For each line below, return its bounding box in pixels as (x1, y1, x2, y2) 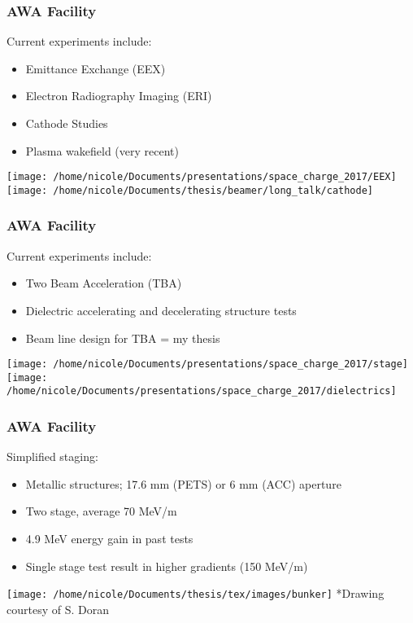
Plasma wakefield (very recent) (25, 142, 179, 159)
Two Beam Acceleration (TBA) (25, 274, 182, 292)
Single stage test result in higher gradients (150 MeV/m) (25, 557, 308, 574)
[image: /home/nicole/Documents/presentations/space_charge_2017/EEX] (7, 171, 397, 183)
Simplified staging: (7, 448, 98, 465)
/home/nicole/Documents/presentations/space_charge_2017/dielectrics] (7, 385, 397, 397)
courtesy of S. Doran (7, 600, 109, 617)
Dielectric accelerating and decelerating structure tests (25, 301, 297, 318)
